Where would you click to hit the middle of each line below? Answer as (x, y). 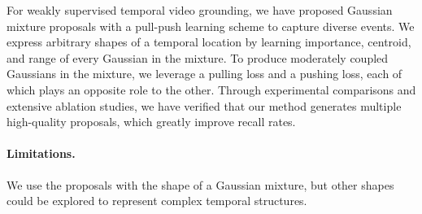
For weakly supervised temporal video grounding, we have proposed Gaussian (200, 10)
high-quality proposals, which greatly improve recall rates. (151, 122)
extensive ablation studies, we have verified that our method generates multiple (204, 105)
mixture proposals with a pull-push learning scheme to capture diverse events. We (211, 26)
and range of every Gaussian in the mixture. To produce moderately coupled (198, 57)
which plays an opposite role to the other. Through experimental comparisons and (211, 89)
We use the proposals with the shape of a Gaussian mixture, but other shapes (200, 184)
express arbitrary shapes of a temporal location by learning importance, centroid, (209, 42)
